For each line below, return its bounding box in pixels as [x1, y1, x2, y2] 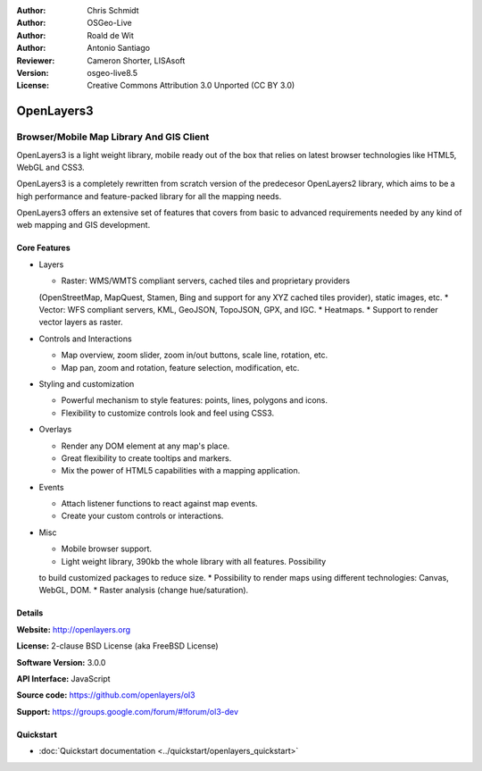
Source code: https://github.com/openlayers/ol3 [16, 690, 195, 700]
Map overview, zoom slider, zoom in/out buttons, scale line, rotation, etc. [61, 349, 328, 361]
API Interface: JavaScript [16, 674, 111, 683]
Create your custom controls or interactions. [61, 510, 224, 522]
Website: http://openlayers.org [16, 624, 131, 634]
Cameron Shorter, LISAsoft [87, 54, 186, 66]
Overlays [38, 424, 72, 435]
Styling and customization [38, 378, 135, 389]
